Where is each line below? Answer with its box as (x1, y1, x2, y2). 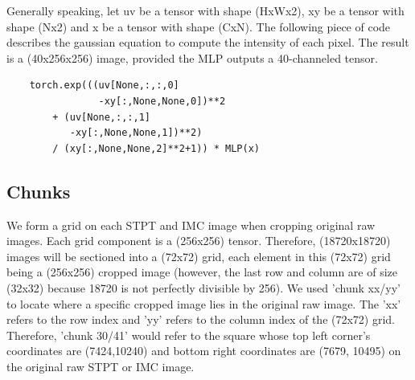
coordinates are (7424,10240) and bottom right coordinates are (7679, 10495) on (6, 342, 401, 359)
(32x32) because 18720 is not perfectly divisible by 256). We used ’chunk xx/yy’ (6, 279, 401, 296)
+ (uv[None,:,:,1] (52, 111, 150, 123)
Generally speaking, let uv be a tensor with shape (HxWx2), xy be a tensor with (6, 2, 405, 18)
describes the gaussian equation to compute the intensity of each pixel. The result (6, 34, 409, 51)
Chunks (6, 178, 71, 203)
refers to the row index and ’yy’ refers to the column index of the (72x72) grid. (6, 311, 396, 328)
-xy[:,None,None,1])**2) (69, 127, 203, 139)
